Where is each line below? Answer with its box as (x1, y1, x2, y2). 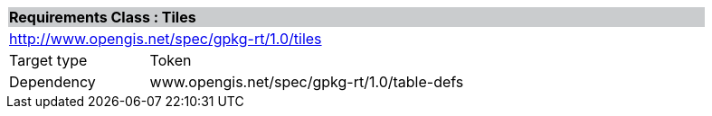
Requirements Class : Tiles (9, 8, 196, 26)
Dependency (9, 73, 96, 91)
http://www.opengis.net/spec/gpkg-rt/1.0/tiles (9, 30, 322, 48)
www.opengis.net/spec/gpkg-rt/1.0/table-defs (149, 73, 464, 91)
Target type (9, 51, 88, 69)
